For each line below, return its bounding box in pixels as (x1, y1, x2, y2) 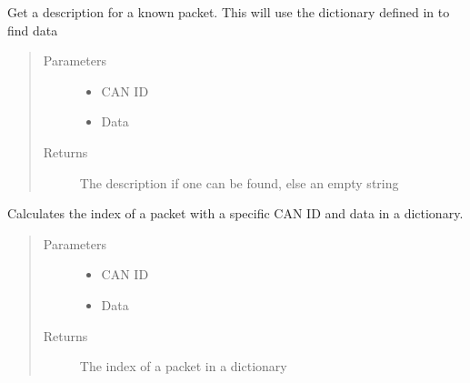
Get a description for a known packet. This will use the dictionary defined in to (7, 3, 450, 21)
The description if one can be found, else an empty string (79, 173, 399, 192)
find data (7, 20, 58, 39)
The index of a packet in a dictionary (79, 357, 287, 376)
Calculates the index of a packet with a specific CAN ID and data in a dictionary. (7, 204, 464, 223)
